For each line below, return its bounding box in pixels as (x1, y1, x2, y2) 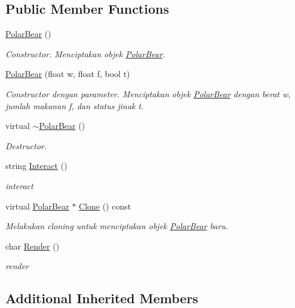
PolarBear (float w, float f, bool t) (5, 67, 130, 80)
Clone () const (79, 199, 131, 212)
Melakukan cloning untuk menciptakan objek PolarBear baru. (5, 220, 229, 232)
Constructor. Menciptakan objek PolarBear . (5, 47, 165, 60)
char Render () (5, 239, 60, 252)
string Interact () (5, 159, 67, 172)
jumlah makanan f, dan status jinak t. (5, 99, 144, 112)
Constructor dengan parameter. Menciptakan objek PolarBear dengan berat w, (5, 87, 291, 100)
